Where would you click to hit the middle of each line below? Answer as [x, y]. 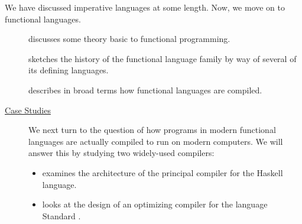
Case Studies [28, 110]
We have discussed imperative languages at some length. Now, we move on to [145, 7]
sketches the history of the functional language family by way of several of [163, 58]
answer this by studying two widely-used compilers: [121, 153]
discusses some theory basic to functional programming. [129, 39]
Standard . [61, 215]
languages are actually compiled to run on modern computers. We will [156, 141]
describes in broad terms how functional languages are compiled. [145, 90]
